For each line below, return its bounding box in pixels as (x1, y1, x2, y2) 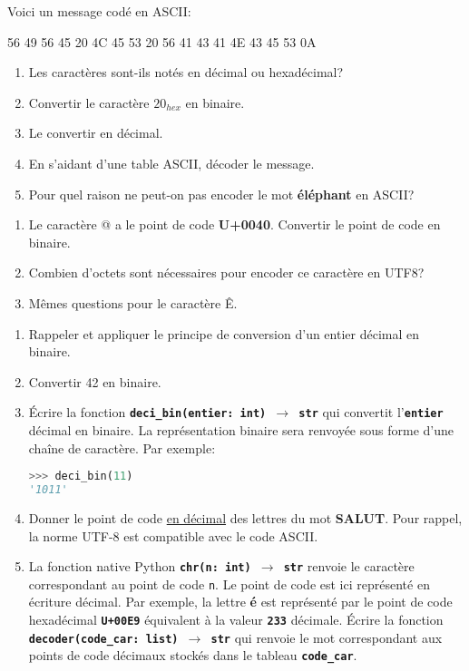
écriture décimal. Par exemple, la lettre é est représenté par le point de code (28, 592, 453, 611)
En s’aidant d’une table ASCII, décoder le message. (28, 153, 315, 172)
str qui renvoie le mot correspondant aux (210, 627, 443, 647)
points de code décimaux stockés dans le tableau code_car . (28, 646, 357, 665)
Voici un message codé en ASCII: (7, 2, 191, 20)
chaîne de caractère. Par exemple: (28, 438, 216, 457)
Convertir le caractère (28, 92, 150, 112)
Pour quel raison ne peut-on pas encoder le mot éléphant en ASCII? (28, 184, 415, 203)
